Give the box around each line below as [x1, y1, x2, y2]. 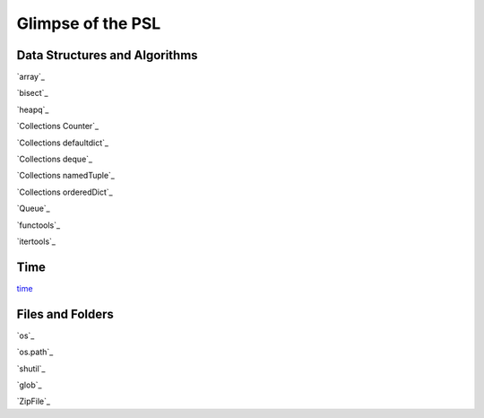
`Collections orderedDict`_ [16, 187, 113, 197]
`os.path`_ [16, 346, 54, 358]
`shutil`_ [16, 363, 46, 374]
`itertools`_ [16, 236, 56, 247]
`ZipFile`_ [16, 396, 51, 407]
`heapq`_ [16, 104, 49, 115]
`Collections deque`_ [16, 153, 93, 165]
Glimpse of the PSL [16, 13, 161, 33]
